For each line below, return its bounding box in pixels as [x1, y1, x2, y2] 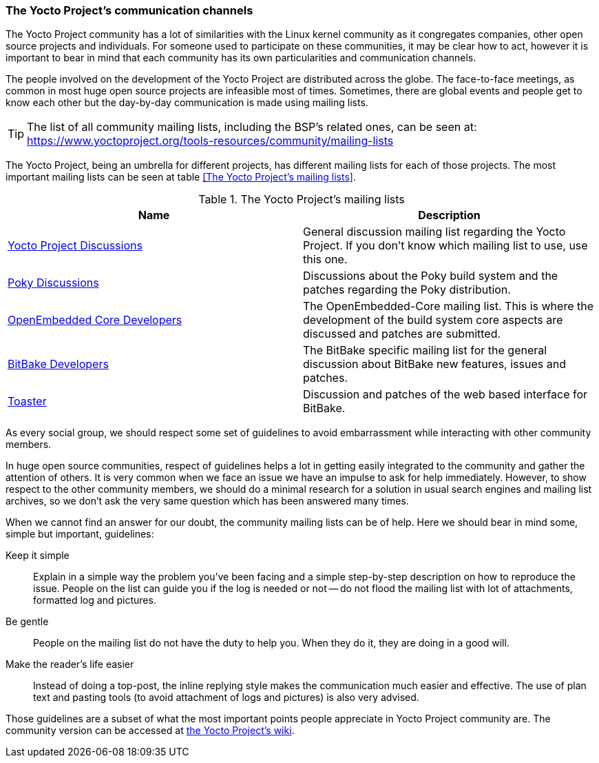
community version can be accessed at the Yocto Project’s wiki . [6, 724, 295, 737]
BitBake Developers [8, 357, 109, 372]
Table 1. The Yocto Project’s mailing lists [198, 192, 405, 207]
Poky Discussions [8, 276, 99, 290]
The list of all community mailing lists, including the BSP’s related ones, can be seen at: [27, 120, 477, 134]
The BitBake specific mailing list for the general [303, 343, 547, 358]
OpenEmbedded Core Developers [8, 313, 182, 327]
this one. [303, 252, 348, 267]
